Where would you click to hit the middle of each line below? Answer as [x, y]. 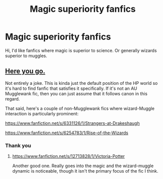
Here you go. [25, 71]
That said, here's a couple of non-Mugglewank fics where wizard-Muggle [80, 108]
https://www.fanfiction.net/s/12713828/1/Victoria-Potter [68, 156]
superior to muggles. [26, 56]
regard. [13, 99]
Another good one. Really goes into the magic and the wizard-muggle [83, 166]
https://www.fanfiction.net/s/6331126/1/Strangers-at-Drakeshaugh [72, 123]
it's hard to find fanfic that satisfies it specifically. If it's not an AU [71, 88]
